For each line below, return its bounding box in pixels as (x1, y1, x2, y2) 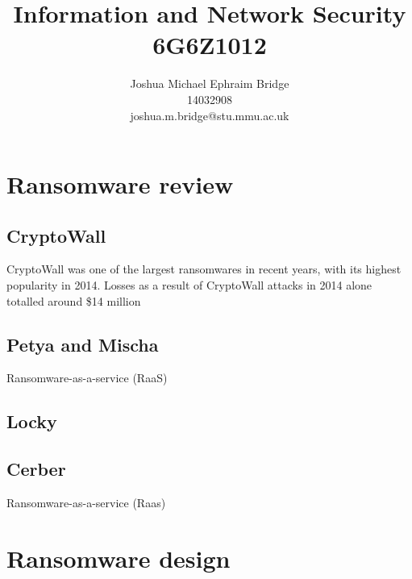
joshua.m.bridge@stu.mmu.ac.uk (130, 106, 289, 123)
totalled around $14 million (6, 292, 141, 309)
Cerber (6, 456, 66, 481)
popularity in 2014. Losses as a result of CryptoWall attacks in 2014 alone (6, 277, 372, 294)
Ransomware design (6, 541, 231, 574)
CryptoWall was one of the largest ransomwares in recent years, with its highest (6, 260, 402, 277)
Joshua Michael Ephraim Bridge (130, 75, 289, 92)
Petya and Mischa (6, 331, 159, 356)
